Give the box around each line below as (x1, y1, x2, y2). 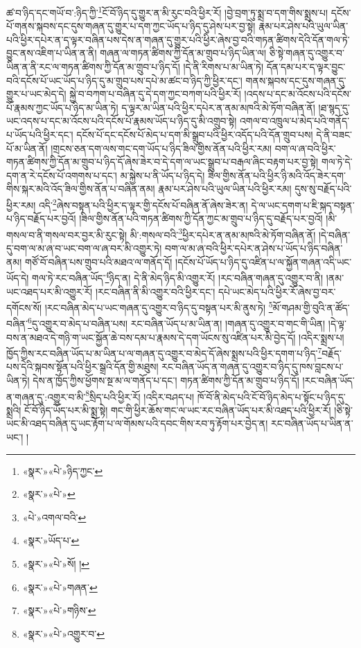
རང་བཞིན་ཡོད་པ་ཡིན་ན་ (270, 416, 353, 431)
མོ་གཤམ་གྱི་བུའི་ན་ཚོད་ (272, 300, 350, 314)
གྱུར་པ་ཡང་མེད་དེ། (6, 87, 67, 101)
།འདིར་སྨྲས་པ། (299, 330, 344, 344)
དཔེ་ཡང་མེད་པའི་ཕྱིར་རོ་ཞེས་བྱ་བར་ (218, 284, 336, 298)
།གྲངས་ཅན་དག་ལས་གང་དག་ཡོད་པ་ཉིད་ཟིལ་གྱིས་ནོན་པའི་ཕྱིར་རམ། (51, 141, 272, 155)
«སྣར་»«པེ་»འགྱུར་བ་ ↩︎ (22, 626, 105, 640)
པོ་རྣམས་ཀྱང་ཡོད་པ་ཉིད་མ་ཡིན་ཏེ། (6, 100, 118, 114)
